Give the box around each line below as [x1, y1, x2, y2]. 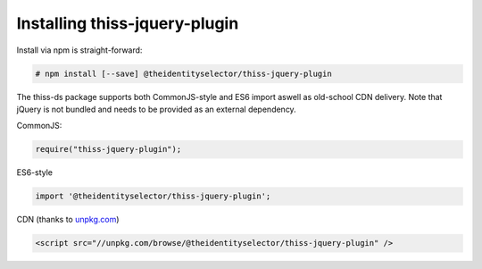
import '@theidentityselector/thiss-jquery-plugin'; [35, 191, 271, 201]
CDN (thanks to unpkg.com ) [16, 214, 120, 225]
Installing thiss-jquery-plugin [16, 13, 239, 33]
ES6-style [16, 167, 54, 178]
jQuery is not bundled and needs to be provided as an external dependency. [16, 104, 296, 114]
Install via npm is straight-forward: [16, 45, 143, 55]
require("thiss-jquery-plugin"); [35, 144, 182, 155]
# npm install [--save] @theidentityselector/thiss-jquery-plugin [35, 68, 332, 79]
